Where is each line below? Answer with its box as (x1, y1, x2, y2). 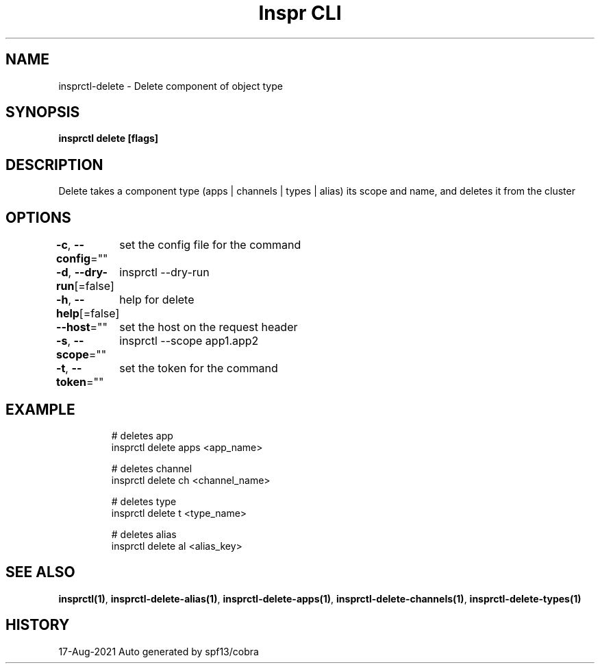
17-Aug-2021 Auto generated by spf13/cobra (58, 645, 259, 657)
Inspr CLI (258, 1, 342, 25)
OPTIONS (5, 208, 71, 226)
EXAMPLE (5, 400, 75, 418)
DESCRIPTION (5, 156, 103, 173)
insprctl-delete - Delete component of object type (58, 80, 283, 92)
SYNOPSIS (5, 104, 80, 121)
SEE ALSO (5, 563, 75, 581)
